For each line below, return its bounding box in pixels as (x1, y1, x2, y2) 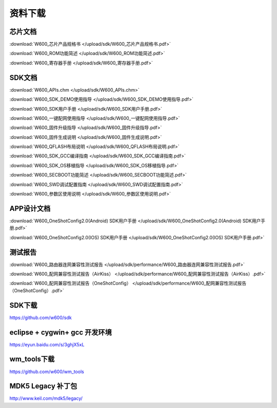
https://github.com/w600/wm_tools (9, 368, 84, 375)
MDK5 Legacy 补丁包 (9, 382, 77, 391)
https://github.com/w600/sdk (9, 314, 72, 321)
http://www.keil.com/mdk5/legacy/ (9, 395, 83, 401)
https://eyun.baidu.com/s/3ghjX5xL (9, 341, 85, 347)
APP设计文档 (9, 204, 51, 213)
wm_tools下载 (9, 355, 55, 364)
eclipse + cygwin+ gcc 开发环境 (9, 328, 112, 336)
